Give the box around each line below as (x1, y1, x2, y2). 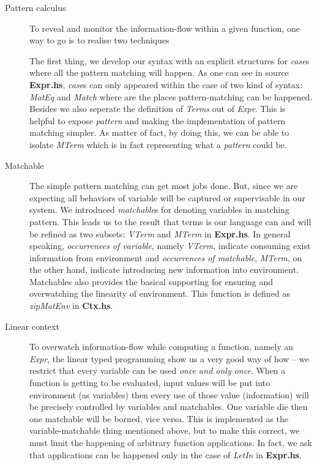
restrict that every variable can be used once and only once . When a (29, 364, 286, 377)
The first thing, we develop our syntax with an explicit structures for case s (29, 54, 310, 67)
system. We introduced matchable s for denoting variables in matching (29, 203, 289, 216)
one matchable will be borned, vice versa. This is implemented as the (29, 412, 289, 425)
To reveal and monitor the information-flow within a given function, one (29, 21, 300, 34)
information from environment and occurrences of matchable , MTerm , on (29, 251, 302, 264)
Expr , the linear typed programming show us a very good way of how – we (29, 352, 309, 365)
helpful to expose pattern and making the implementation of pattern (29, 114, 286, 127)
